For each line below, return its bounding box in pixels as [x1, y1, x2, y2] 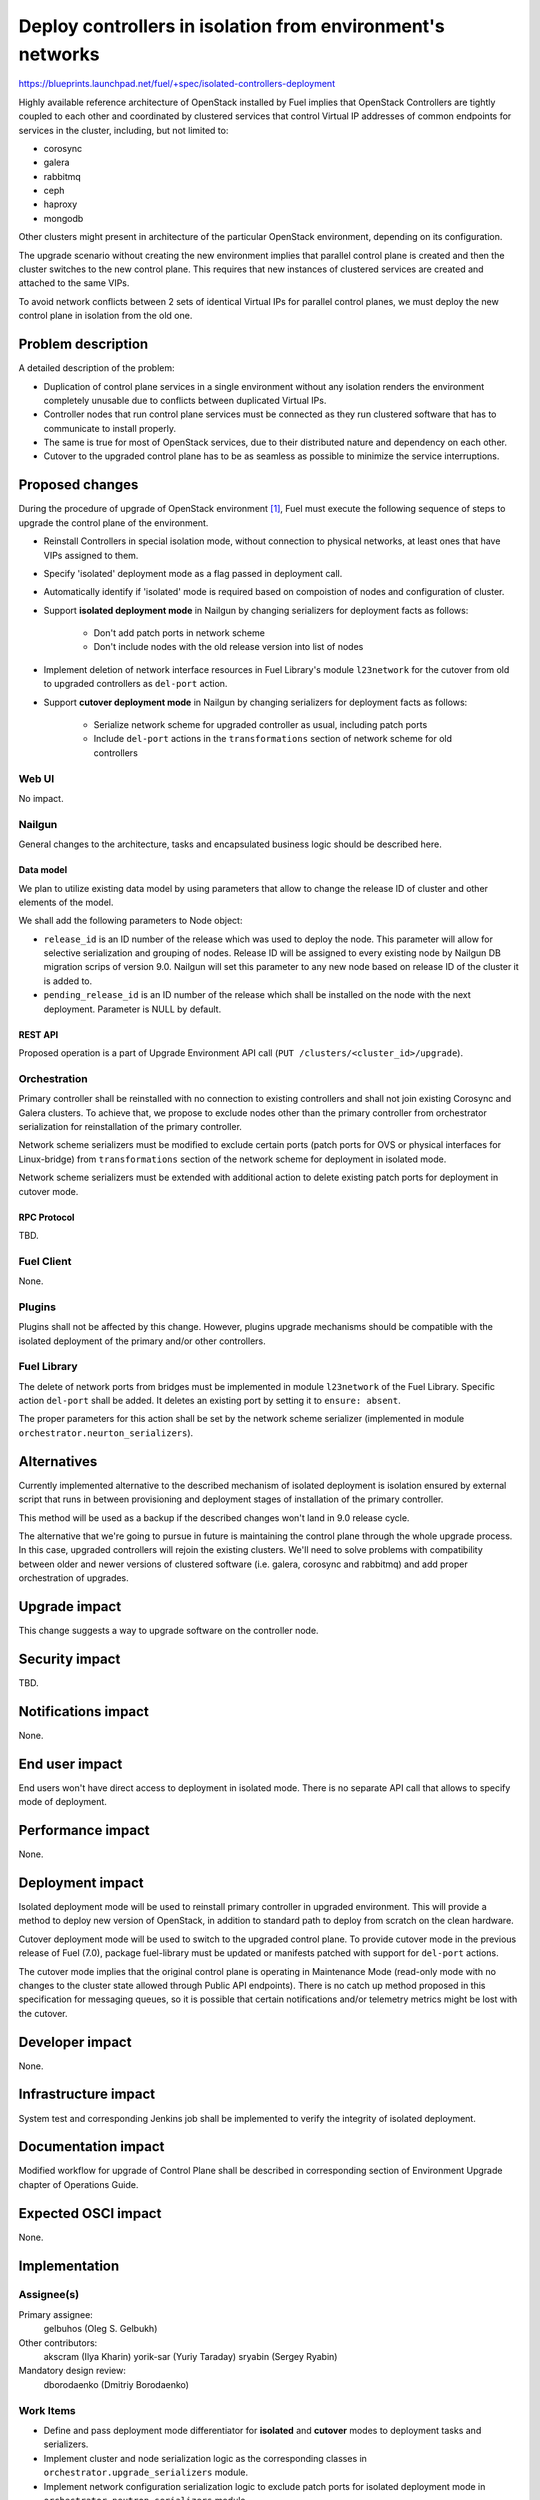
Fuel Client [18, 1254, 72, 1268]
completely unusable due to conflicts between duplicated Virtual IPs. [43, 394, 327, 406]
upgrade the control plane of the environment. [18, 516, 209, 529]
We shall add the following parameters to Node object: [18, 915, 243, 927]
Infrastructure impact [18, 2086, 156, 2103]
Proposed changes [18, 476, 139, 494]
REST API [18, 1028, 59, 1040]
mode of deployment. [18, 1796, 107, 1808]
